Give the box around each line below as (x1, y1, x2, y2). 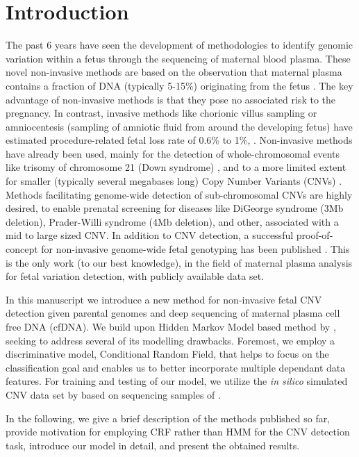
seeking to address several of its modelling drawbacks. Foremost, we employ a (6, 333, 335, 347)
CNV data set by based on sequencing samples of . (6, 387, 221, 401)
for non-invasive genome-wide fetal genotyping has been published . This (41, 242, 350, 256)
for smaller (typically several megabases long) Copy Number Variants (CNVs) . (6, 174, 342, 188)
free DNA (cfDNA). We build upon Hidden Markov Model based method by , (6, 319, 336, 333)
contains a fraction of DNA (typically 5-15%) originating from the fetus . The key (6, 78, 353, 92)
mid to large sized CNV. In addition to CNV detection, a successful (6, 228, 294, 242)
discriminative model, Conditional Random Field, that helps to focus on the (6, 347, 329, 361)
